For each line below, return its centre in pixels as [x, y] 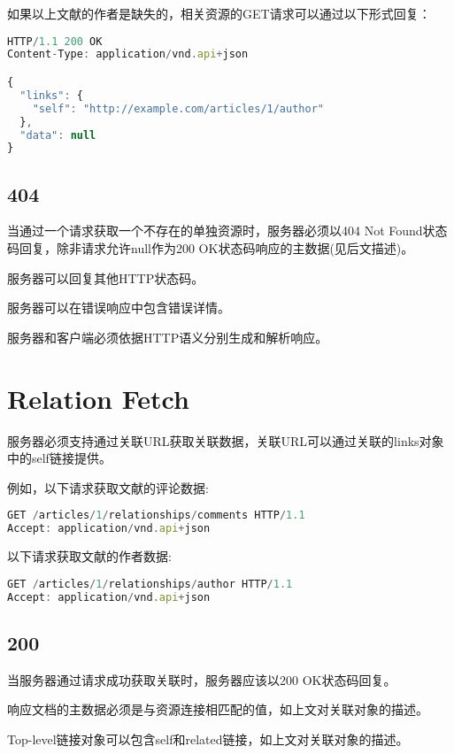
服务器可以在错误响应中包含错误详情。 [119, 308]
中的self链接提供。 [59, 458]
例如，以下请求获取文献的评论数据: [108, 487]
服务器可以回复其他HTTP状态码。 [106, 277]
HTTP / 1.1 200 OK [55, 41]
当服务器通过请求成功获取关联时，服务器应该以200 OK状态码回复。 [202, 679]
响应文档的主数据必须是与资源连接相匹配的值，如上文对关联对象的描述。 [218, 709]
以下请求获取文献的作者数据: [89, 556]
